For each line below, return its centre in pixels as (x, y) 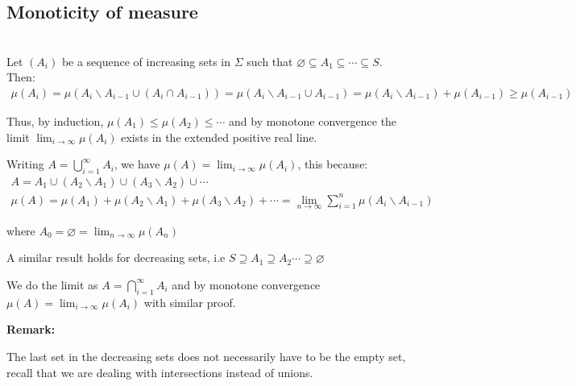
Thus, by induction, (55, 121)
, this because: (333, 164)
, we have (137, 164)
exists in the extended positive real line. (219, 137)
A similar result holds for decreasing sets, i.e (116, 257)
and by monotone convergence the (313, 121)
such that (270, 61)
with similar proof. (190, 302)
